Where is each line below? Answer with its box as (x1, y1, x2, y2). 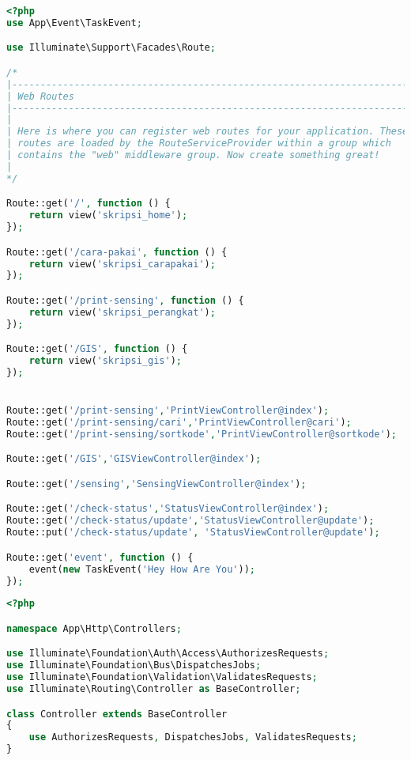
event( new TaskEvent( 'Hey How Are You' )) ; (28, 563, 256, 575)
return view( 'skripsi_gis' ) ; (28, 355, 182, 367)
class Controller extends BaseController (6, 708, 228, 720)
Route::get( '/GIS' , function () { (6, 343, 188, 355)
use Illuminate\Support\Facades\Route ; (6, 42, 216, 54)
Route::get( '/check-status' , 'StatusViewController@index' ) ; (6, 503, 330, 515)
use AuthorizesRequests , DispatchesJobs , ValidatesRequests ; (28, 732, 357, 743)
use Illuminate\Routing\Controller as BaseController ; (6, 683, 301, 695)
